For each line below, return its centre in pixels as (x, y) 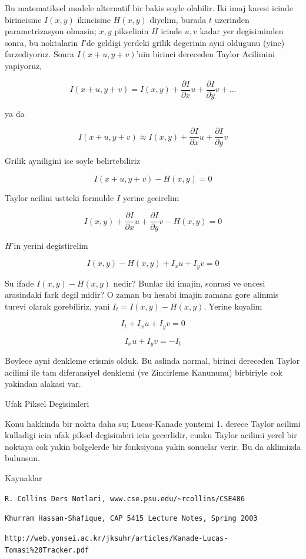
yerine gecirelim (151, 197)
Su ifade (19, 283)
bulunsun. (23, 458)
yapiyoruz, (24, 65)
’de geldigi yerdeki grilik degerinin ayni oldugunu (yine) (184, 42)
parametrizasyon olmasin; (51, 31)
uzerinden (232, 19)
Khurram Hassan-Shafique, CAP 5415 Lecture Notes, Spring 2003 (131, 519)
